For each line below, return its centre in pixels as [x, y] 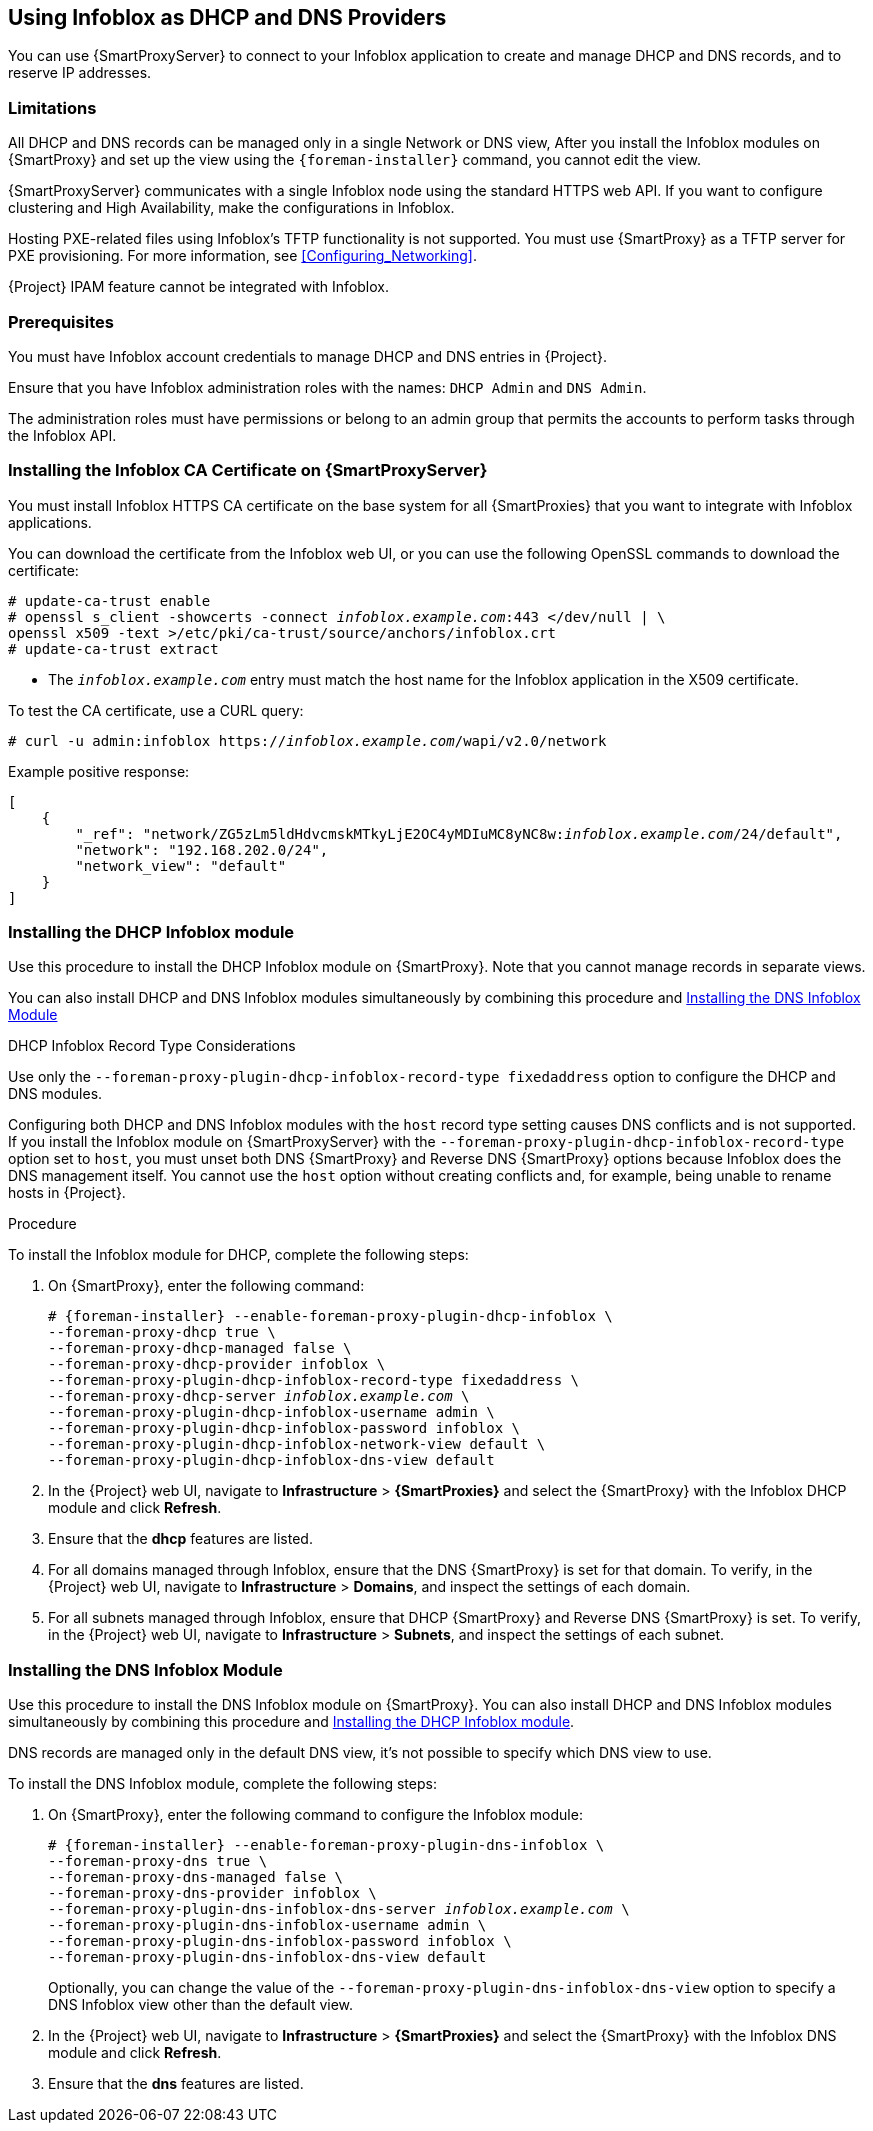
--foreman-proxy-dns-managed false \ [196, 1877]
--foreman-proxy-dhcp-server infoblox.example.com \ [259, 1396]
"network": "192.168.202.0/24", [202, 849]
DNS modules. [55, 1094]
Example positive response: [99, 771]
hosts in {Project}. [67, 1193]
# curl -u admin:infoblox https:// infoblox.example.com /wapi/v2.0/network [307, 740]
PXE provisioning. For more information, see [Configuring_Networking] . [242, 256]
